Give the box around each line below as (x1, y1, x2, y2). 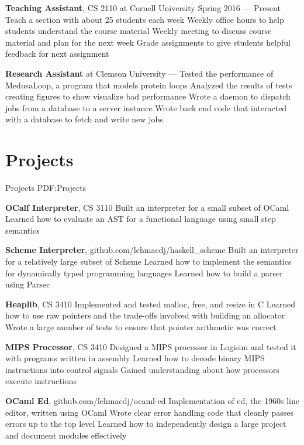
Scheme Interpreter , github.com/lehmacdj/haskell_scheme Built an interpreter (5, 244, 299, 256)
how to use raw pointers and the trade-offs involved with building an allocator (5, 309, 285, 321)
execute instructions (5, 375, 77, 387)
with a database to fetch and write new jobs (5, 113, 163, 125)
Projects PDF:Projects (5, 182, 87, 194)
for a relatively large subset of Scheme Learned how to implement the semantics (5, 255, 292, 268)
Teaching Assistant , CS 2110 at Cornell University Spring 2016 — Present (5, 2, 281, 13)
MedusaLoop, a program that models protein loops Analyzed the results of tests (5, 78, 292, 91)
